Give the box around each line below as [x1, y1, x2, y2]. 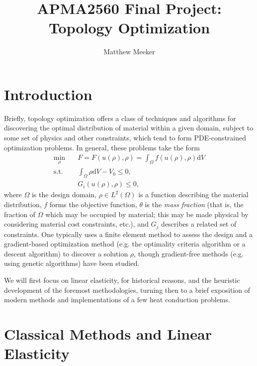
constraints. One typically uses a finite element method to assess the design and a [4, 229, 253, 239]
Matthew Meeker [103, 46, 155, 57]
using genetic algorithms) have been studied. [4, 258, 140, 268]
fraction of [4, 209, 36, 219]
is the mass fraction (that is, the [145, 199, 244, 209]
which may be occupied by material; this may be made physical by [45, 209, 249, 219]
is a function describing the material [138, 189, 249, 200]
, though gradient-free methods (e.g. [134, 248, 244, 258]
